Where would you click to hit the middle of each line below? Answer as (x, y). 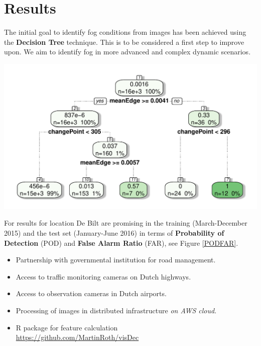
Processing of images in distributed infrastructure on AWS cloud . (116, 310)
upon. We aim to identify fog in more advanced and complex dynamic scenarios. (127, 52)
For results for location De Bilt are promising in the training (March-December (126, 223)
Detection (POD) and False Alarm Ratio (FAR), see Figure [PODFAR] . (121, 243)
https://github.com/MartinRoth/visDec (77, 337)
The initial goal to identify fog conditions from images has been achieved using (125, 32)
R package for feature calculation (67, 327)
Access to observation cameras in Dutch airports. (91, 293)
